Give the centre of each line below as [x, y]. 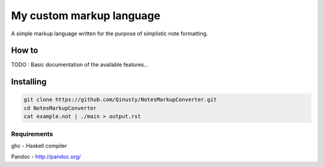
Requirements [32, 133]
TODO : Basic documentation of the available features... [80, 65]
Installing [29, 82]
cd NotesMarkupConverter [60, 108]
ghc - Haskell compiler [39, 145]
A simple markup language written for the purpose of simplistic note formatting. [109, 34]
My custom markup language [86, 16]
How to [25, 51]
